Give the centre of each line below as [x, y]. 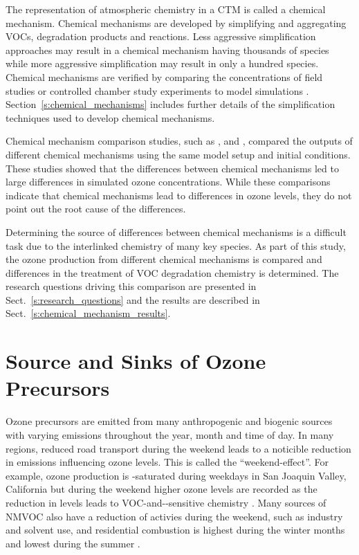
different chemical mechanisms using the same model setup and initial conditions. [178, 154]
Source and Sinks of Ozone [136, 361]
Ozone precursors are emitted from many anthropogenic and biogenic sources [169, 421]
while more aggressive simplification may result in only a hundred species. [162, 63]
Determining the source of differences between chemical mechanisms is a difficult [176, 231]
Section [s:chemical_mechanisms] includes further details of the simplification [171, 104]
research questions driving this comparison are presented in [131, 286]
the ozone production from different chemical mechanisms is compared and [164, 259]
